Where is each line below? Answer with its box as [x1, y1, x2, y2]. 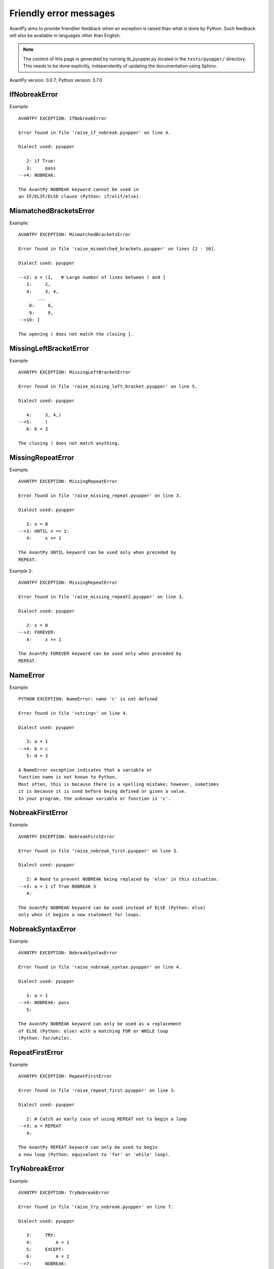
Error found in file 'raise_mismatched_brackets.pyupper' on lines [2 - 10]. [18, 246, 217, 252]
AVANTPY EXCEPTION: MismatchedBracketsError [18, 231, 131, 238]
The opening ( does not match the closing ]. [18, 331, 134, 337]
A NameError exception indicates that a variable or [18, 767, 152, 773]
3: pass [26, 165, 56, 171]
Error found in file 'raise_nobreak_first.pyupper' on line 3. [18, 848, 179, 854]
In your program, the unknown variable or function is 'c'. [18, 795, 171, 802]
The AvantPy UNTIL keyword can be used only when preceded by [18, 550, 177, 555]
